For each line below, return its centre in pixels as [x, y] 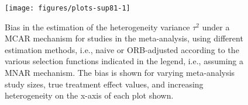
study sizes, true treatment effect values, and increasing [104, 84]
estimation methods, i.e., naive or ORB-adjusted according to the [122, 49]
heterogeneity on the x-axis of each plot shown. [89, 95]
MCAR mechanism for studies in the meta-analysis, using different [124, 38]
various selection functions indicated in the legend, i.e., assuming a [124, 61]
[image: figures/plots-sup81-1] [68, 8]
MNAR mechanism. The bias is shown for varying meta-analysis [120, 73]
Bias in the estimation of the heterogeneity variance [97, 27]
